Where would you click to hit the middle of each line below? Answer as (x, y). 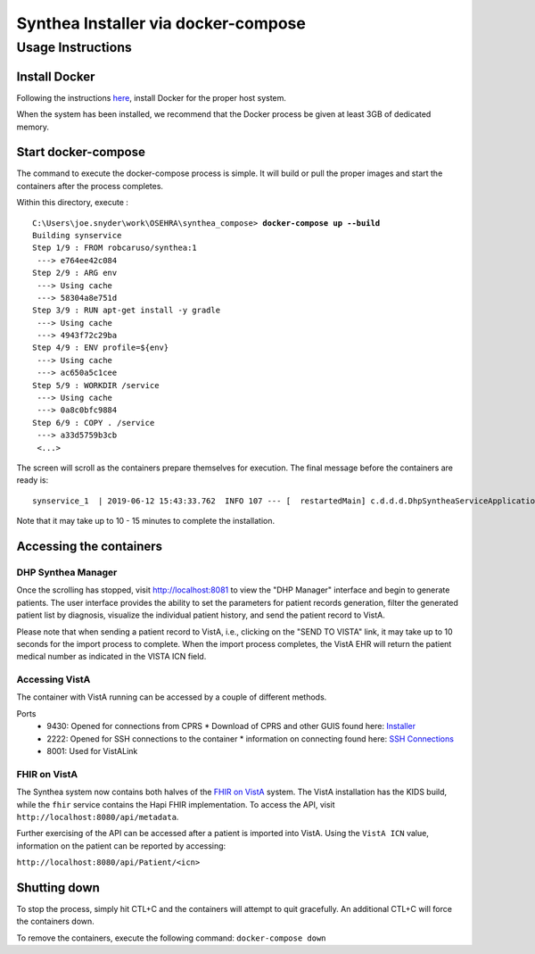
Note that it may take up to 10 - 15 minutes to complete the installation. (146, 521)
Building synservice (77, 235)
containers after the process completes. (90, 186)
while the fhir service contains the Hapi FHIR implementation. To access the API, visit (176, 804)
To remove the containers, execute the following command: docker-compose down (171, 938)
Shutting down (58, 888)
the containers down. (56, 921)
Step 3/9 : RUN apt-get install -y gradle (127, 311)
